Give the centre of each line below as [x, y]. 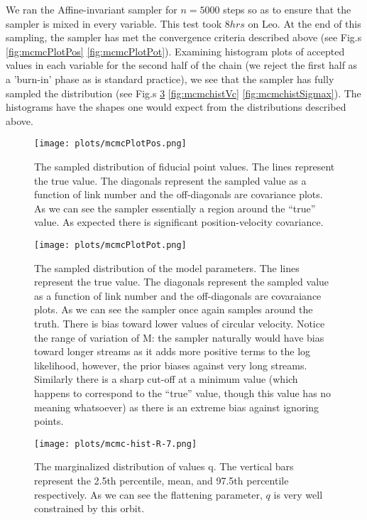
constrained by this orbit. [89, 508]
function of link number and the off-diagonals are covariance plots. [179, 194]
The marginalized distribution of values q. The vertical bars [164, 466]
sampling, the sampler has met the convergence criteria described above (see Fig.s [184, 37]
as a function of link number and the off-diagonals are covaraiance [178, 295]
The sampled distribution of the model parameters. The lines [167, 267]
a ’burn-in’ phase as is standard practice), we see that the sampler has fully [170, 78]
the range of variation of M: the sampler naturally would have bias [179, 337]
